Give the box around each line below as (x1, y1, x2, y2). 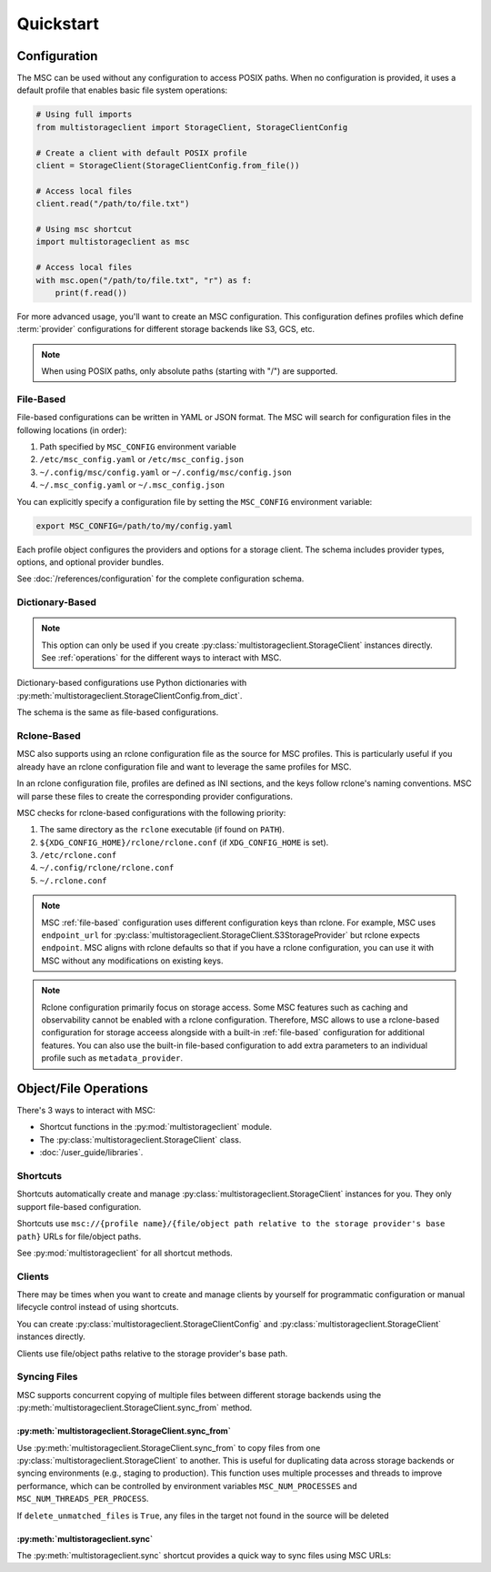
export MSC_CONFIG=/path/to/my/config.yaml (35, 520, 234, 531)
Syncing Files (16, 1370, 78, 1383)
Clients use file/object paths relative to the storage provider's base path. (16, 1347, 288, 1359)
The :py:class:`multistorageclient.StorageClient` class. (39, 1134, 242, 1145)
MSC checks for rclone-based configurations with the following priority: (16, 807, 286, 818)
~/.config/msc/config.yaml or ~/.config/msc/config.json (39, 467, 292, 478)
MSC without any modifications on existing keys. (41, 955, 224, 966)
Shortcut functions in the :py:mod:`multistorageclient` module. (39, 1122, 273, 1133)
